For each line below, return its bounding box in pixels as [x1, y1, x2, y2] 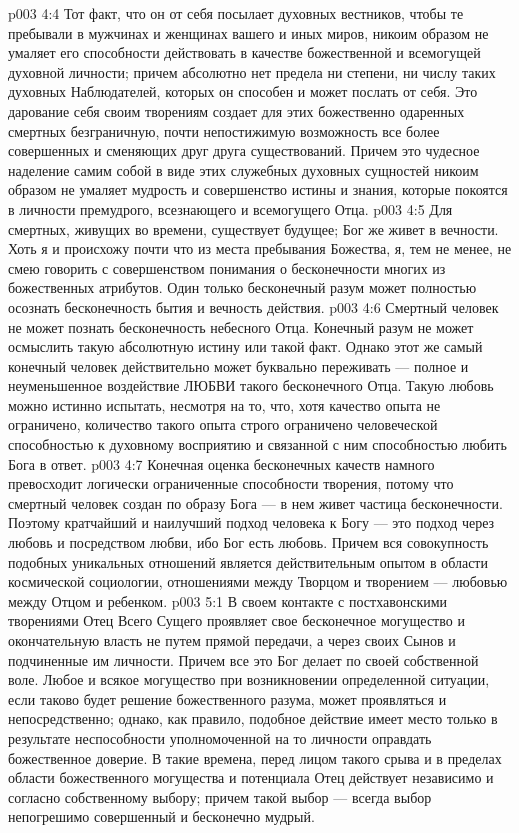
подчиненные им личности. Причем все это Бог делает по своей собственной [8, 649, 479, 670]
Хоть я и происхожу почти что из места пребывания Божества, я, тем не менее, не [8, 238, 512, 259]
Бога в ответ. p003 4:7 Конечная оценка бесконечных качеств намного [8, 453, 435, 474]
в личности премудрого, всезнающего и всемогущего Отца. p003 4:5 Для [8, 198, 453, 219]
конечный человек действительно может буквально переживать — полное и [8, 355, 469, 376]
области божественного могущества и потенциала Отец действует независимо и [8, 767, 494, 788]
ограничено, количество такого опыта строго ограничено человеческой [8, 414, 438, 435]
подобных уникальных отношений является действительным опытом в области [8, 551, 488, 572]
